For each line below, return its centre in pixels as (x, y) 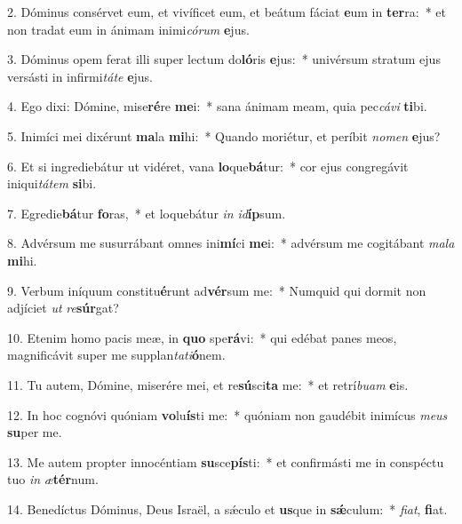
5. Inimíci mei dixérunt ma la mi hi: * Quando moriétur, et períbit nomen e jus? (224, 135)
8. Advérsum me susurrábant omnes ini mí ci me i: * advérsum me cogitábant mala (231, 243)
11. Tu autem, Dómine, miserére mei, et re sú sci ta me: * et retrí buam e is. (208, 384)
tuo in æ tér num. (53, 479)
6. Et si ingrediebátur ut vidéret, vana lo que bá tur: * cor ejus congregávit (208, 166)
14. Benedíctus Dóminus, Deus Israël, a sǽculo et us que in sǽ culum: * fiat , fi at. (227, 508)
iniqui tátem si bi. (52, 183)
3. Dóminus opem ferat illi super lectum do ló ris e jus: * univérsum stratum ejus (224, 59)
